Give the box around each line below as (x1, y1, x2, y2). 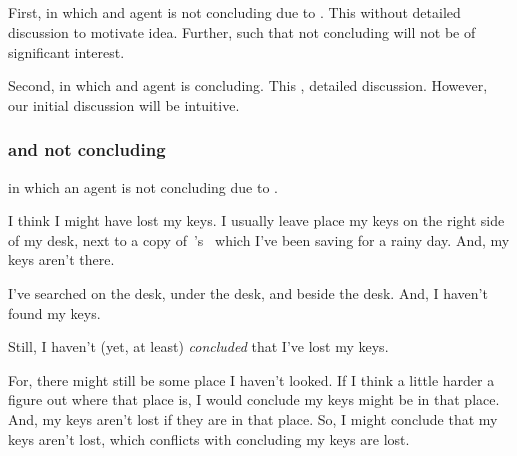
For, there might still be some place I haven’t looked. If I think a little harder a (8, 369, 495, 390)
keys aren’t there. (8, 249, 115, 270)
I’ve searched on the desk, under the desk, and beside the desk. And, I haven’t (8, 282, 488, 303)
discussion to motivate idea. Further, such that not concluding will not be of (8, 21, 476, 42)
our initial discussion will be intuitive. (8, 94, 240, 115)
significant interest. (8, 41, 125, 62)
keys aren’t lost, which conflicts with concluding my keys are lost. (8, 428, 410, 449)
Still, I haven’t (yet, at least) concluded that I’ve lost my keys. (8, 336, 389, 357)
